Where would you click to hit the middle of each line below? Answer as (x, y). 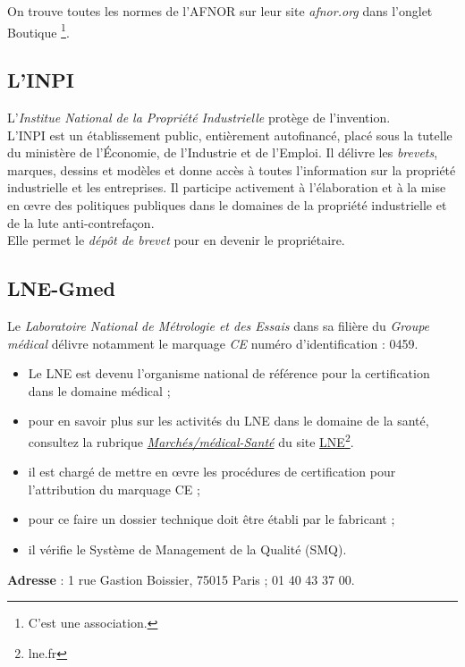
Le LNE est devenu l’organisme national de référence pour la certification (229, 373)
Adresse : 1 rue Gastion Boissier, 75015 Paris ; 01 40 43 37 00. (181, 579)
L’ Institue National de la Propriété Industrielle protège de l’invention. (199, 118)
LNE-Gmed (61, 288)
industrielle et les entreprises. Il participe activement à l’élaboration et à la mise (227, 187)
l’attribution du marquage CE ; (114, 489)
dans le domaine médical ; (99, 390)
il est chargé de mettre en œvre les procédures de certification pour (212, 472)
